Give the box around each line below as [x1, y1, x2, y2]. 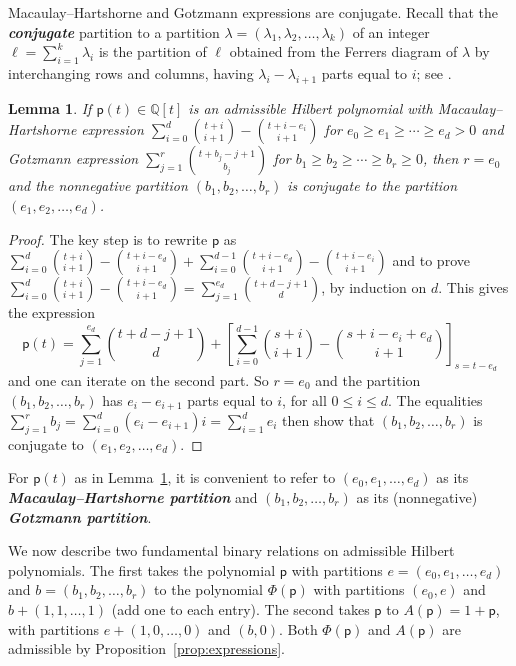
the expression [8, 302, 95, 323]
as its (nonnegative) [356, 486, 478, 507]
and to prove [392, 250, 470, 271]
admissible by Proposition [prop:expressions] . [8, 638, 285, 659]
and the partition [315, 369, 421, 390]
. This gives [438, 277, 509, 298]
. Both [278, 618, 318, 639]
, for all [282, 389, 327, 410]
